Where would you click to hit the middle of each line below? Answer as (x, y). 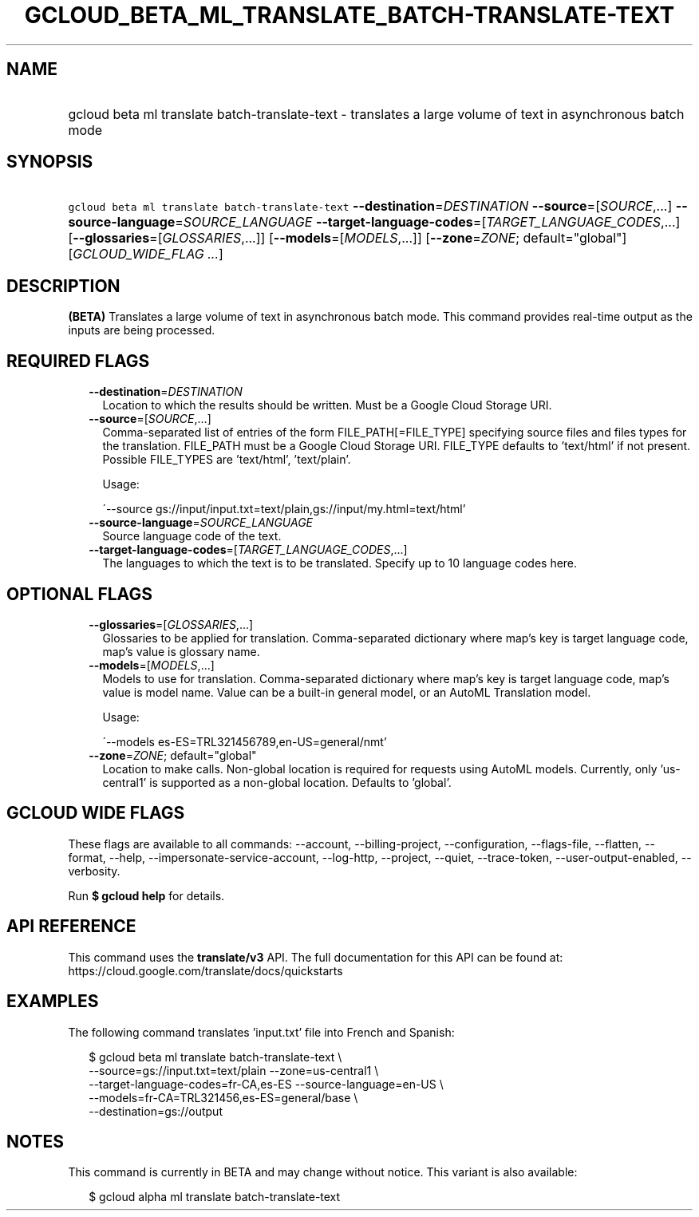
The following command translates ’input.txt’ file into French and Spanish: (261, 1032)
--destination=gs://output (156, 1111)
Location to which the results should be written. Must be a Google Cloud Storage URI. (327, 405)
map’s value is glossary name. (181, 651)
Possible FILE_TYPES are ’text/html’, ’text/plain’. (227, 460)
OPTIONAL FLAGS (79, 594)
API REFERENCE (71, 927)
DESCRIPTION (63, 286)
